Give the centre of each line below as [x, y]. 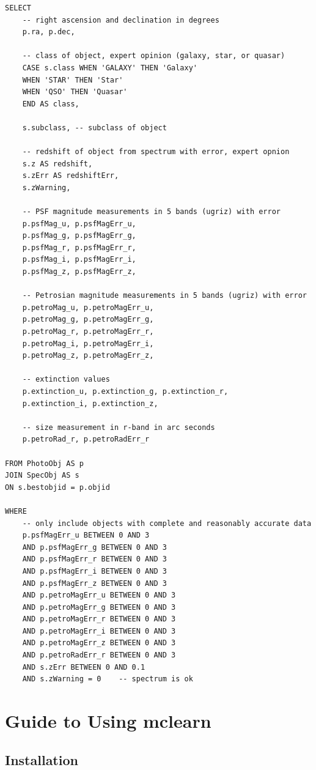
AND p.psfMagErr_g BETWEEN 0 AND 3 [94, 547]
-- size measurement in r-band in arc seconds [119, 427]
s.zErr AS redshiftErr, [71, 176]
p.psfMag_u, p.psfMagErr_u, [79, 224]
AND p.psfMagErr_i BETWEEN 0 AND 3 [94, 571]
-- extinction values [66, 379]
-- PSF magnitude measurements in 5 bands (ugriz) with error [152, 212]
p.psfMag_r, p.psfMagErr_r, [79, 247]
